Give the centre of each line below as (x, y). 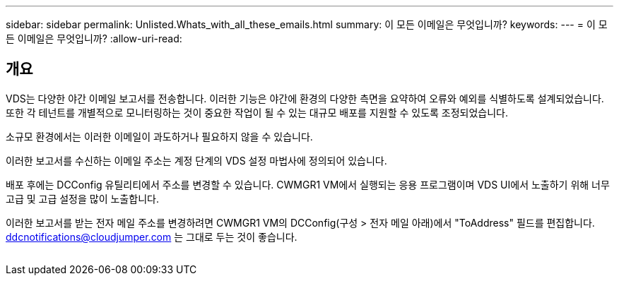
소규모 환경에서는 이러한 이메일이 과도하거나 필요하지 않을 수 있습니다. (159, 136)
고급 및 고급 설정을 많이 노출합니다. (82, 198)
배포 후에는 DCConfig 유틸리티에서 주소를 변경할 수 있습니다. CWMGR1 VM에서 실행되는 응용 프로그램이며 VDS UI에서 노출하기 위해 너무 (308, 184)
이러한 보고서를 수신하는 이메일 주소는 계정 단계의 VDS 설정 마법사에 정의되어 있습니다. (196, 160)
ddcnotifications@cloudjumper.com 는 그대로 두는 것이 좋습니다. (152, 237)
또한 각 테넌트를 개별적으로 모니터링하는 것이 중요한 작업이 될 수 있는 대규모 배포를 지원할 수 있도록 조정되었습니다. (257, 112)
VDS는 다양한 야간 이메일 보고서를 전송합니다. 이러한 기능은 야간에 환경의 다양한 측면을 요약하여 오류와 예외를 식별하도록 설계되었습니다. (305, 98)
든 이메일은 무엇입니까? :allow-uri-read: (94, 38)
